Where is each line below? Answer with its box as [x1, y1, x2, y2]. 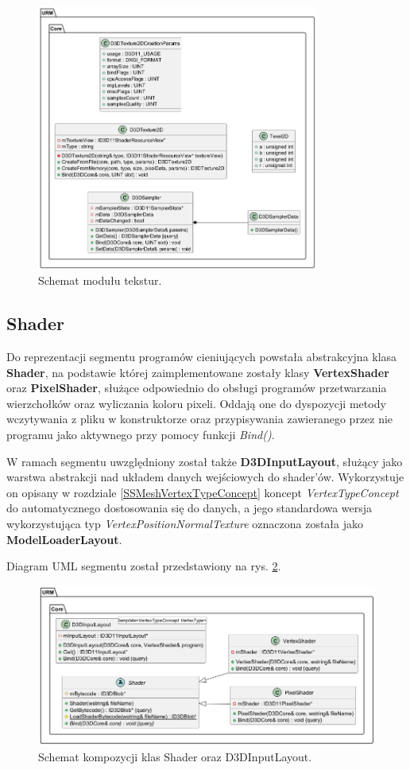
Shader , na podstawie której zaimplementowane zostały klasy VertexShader [6, 364, 389, 380]
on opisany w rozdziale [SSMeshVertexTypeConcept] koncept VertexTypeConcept [6, 484, 399, 500]
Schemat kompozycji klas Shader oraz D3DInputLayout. [38, 748, 312, 764]
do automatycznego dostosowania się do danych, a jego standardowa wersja [6, 500, 373, 516]
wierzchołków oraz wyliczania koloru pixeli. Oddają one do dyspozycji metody [6, 395, 386, 411]
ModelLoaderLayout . [6, 531, 122, 547]
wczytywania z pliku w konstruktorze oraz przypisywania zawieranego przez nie [6, 410, 393, 427]
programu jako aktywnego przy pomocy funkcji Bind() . [6, 426, 275, 442]
